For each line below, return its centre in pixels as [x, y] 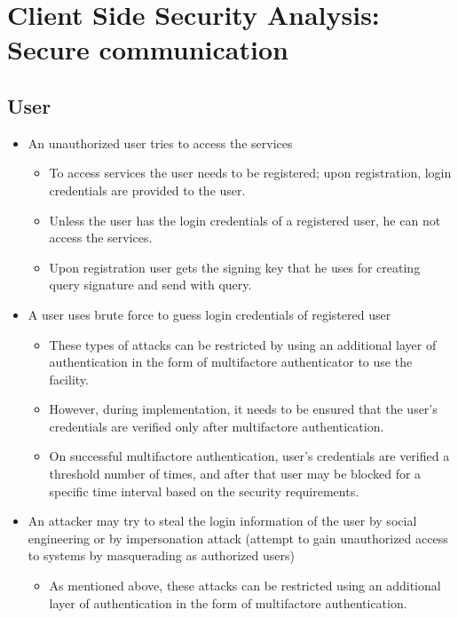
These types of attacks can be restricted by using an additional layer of [243, 344]
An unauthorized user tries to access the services [160, 143]
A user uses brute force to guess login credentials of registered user [209, 314]
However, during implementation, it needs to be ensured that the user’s [243, 409]
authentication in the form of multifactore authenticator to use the [231, 362]
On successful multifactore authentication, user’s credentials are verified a [249, 456]
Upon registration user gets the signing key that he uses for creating [235, 267]
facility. [69, 379]
